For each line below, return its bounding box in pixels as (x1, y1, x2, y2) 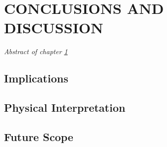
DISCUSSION (4, 17, 104, 38)
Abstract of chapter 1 (4, 46, 68, 57)
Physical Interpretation (4, 100, 125, 115)
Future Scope (4, 129, 73, 144)
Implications (4, 71, 68, 86)
